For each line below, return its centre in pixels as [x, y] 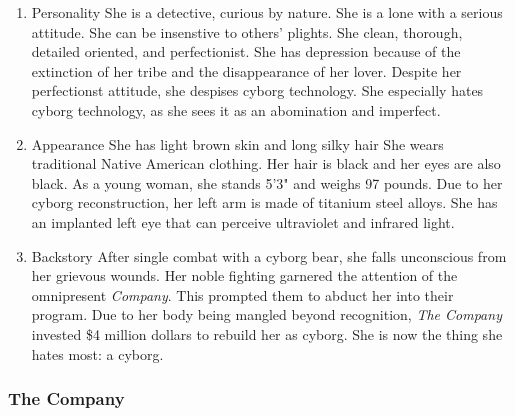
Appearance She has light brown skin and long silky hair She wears [237, 143]
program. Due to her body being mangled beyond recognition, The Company [266, 314]
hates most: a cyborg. [97, 353]
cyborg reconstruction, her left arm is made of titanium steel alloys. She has [264, 202]
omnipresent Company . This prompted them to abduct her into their [242, 294]
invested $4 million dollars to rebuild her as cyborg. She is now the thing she [267, 333]
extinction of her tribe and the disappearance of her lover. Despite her [246, 70]
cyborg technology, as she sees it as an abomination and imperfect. [236, 109]
